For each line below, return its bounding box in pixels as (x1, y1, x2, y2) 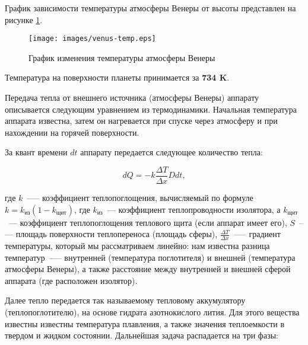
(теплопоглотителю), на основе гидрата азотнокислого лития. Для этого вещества (5, 306, 300, 318)
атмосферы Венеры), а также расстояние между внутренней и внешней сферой (5, 263, 291, 275)
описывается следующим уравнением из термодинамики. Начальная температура (5, 103, 297, 115)
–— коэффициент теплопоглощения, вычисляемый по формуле (27, 191, 253, 204)
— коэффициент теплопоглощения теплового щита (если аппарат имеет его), (8, 216, 287, 228)
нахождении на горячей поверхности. (5, 126, 139, 138)
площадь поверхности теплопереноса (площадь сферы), (15, 228, 218, 240)
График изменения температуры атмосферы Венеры (28, 51, 215, 63)
